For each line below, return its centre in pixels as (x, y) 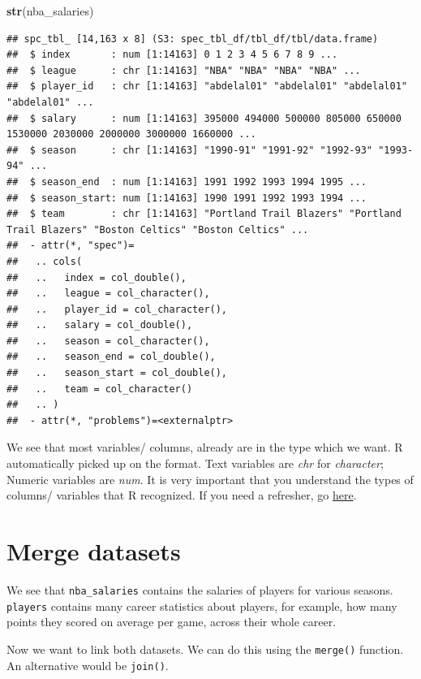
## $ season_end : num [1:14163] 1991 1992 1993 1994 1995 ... (187, 182)
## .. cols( (45, 261)
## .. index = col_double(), (97, 277)
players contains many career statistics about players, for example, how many (202, 605)
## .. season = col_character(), (108, 341)
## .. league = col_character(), (108, 294)
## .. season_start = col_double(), (117, 373)
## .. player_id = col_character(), (117, 309)
